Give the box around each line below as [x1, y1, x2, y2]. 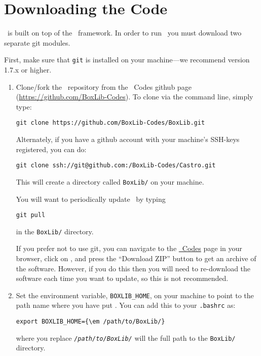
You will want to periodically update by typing [16, 193, 166, 204]
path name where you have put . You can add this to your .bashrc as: [16, 300, 236, 310]
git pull [16, 211, 46, 219]
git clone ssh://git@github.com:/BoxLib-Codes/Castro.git [16, 162, 216, 169]
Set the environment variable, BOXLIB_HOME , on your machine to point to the [16, 290, 254, 300]
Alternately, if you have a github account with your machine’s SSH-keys [16, 134, 240, 144]
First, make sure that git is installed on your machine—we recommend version [4, 54, 250, 65]
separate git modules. [4, 37, 70, 48]
